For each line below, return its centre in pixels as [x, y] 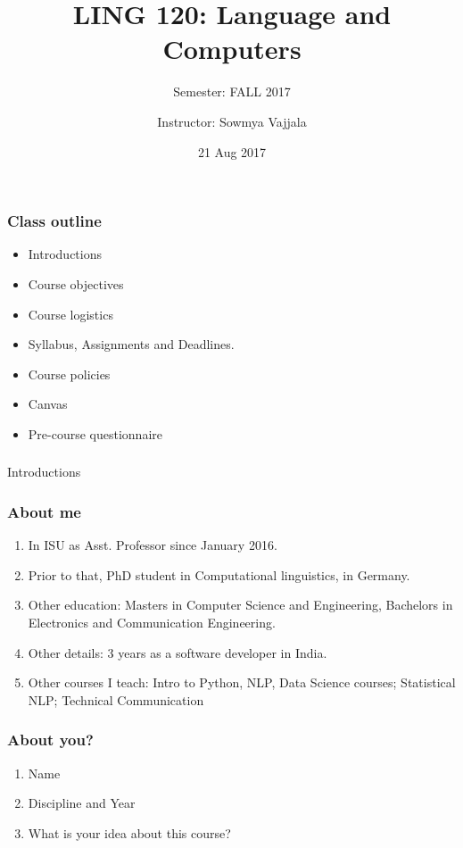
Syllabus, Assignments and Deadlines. [131, 344]
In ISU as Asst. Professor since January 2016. [153, 545]
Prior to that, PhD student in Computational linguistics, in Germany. [219, 574]
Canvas [48, 404]
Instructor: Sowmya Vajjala [232, 121]
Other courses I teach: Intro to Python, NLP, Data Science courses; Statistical [242, 682]
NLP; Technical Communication [116, 699]
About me [44, 511]
